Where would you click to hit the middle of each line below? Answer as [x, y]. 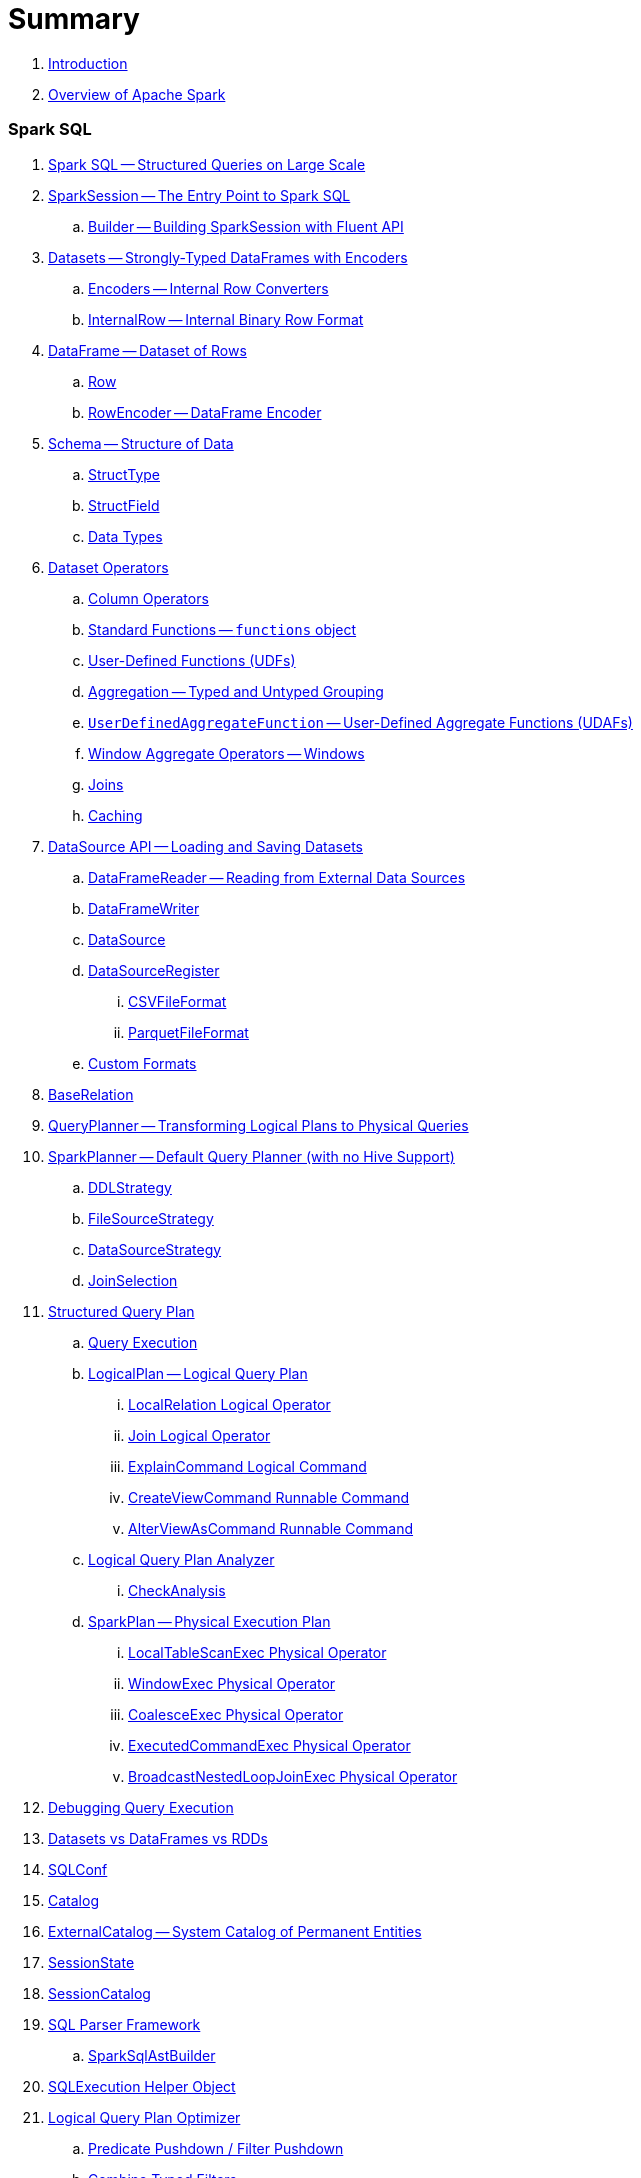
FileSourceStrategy [151, 1218]
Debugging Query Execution [141, 1807]
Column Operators [148, 598]
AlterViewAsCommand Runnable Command [271, 1528]
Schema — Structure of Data [141, 443]
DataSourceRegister [154, 970]
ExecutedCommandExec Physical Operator [269, 1745]
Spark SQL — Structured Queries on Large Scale [207, 164]
